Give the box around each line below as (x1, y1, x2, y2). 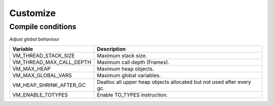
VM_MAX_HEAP (12, 65, 51, 72)
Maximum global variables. (97, 72, 161, 79)
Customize (9, 8, 56, 19)
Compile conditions (9, 22, 77, 31)
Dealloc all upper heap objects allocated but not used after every (97, 78, 251, 85)
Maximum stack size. (97, 52, 148, 59)
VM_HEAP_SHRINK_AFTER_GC (12, 81, 86, 88)
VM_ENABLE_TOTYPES (12, 91, 68, 98)
